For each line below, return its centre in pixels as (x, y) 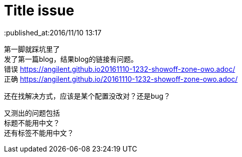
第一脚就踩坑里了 (32, 49)
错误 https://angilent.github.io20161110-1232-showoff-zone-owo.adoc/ (120, 69)
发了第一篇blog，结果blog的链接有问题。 (71, 59)
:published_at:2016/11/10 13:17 (53, 32)
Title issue (39, 10)
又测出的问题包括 (32, 113)
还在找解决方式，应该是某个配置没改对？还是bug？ (87, 96)
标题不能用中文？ (32, 123)
